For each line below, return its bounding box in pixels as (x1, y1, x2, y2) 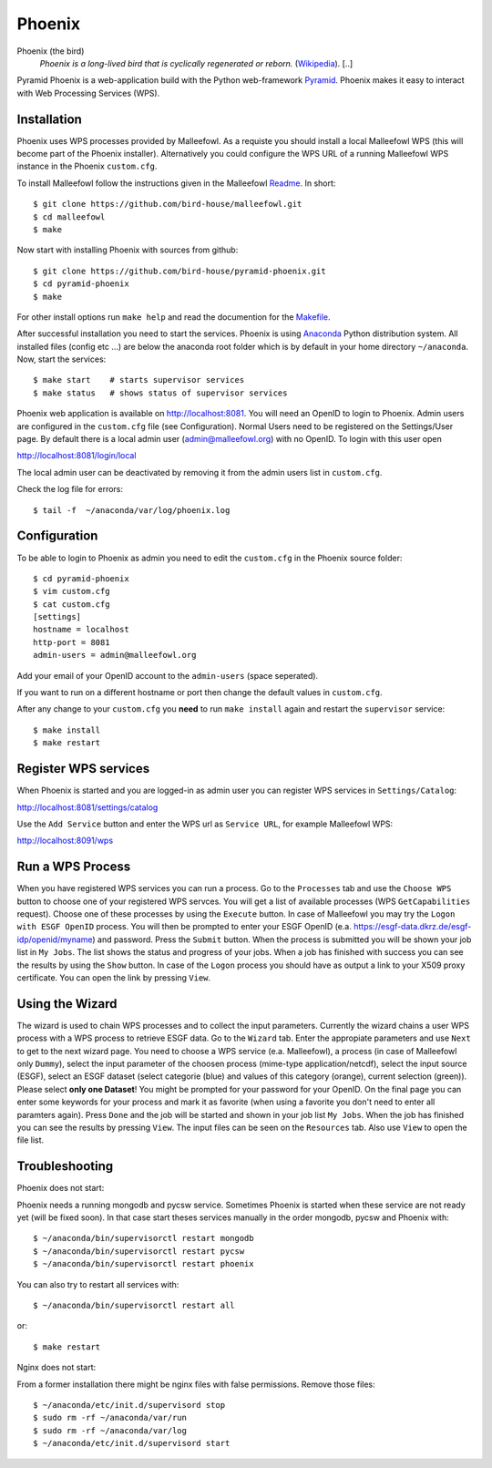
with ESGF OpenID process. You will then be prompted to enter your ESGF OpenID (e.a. (16, 921, 353, 932)
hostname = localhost (33, 624, 129, 635)
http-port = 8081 (33, 637, 110, 647)
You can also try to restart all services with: (16, 1278, 179, 1289)
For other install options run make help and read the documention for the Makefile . (16, 311, 332, 323)
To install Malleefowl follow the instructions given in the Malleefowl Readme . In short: (16, 178, 336, 189)
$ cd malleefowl (33, 211, 106, 222)
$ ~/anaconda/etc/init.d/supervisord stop (33, 1400, 226, 1410)
